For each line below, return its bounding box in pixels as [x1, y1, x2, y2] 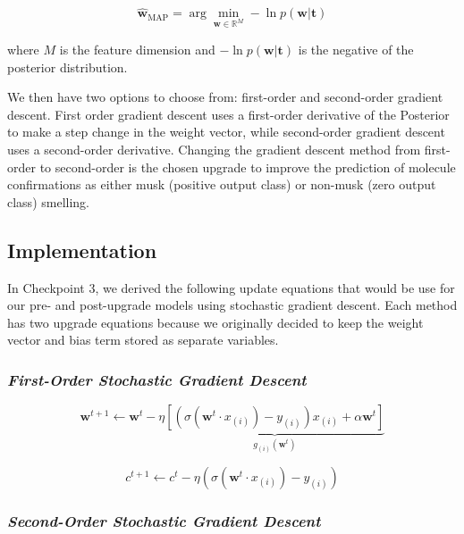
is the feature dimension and [59, 40, 215, 58]
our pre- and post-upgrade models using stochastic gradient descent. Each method [7, 296, 458, 314]
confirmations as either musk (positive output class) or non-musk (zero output [7, 175, 436, 194]
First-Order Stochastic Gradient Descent [7, 368, 307, 390]
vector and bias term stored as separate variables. [7, 330, 279, 349]
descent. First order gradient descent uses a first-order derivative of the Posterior [7, 104, 450, 123]
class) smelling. [7, 192, 89, 211]
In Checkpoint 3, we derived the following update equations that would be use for [7, 278, 455, 296]
